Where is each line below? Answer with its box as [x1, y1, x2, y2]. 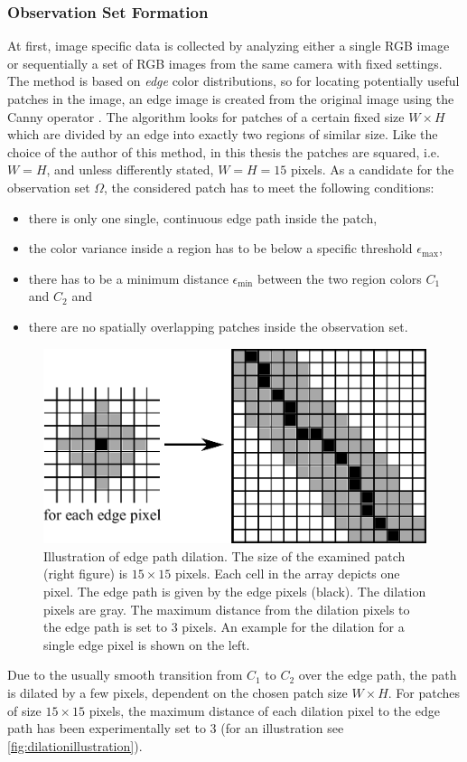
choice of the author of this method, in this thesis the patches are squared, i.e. [7, 142, 440, 161]
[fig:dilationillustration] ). [7, 736, 143, 755]
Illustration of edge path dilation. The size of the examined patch [43, 546, 406, 565]
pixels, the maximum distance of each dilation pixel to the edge [89, 701, 440, 720]
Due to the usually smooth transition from [7, 665, 243, 684]
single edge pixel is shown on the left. [43, 635, 250, 654]
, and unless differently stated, [46, 160, 214, 179]
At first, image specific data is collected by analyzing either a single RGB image [7, 36, 450, 55]
